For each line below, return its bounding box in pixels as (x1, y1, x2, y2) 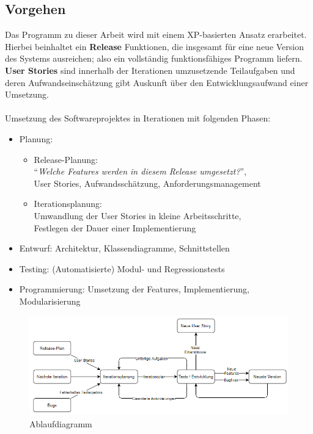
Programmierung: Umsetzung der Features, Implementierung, (19, 283, 249, 295)
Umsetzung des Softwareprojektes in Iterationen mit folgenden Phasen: (5, 112, 271, 125)
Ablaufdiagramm (29, 417, 92, 430)
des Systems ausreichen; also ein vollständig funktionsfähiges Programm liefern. (5, 52, 303, 65)
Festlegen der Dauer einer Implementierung (34, 221, 196, 234)
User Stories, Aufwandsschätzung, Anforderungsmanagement (34, 176, 261, 189)
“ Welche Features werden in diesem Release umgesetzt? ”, (34, 165, 247, 178)
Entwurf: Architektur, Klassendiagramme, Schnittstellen (19, 242, 230, 255)
